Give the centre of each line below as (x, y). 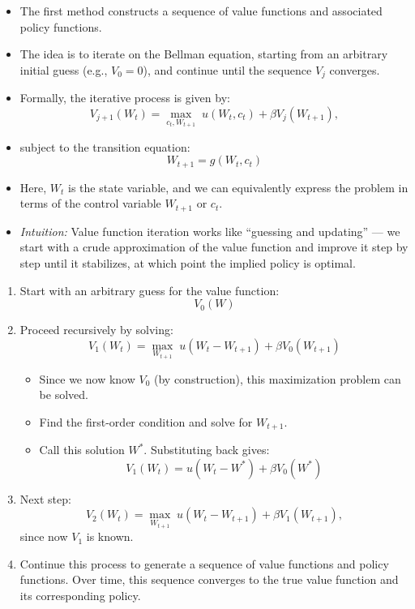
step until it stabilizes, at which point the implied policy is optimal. (188, 262)
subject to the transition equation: (105, 146)
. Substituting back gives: (207, 450)
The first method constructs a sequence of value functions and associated (201, 11)
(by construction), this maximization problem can (277, 378)
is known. (110, 536)
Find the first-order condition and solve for (146, 421)
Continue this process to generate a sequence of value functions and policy (204, 563)
